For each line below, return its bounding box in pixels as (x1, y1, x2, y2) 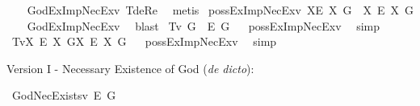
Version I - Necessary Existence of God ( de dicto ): (6, 59, 254, 76)
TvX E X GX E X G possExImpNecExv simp (11, 33, 277, 50)
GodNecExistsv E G (11, 87, 116, 104)
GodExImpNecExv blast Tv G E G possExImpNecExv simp (27, 17, 380, 34)
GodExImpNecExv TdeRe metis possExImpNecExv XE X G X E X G (27, 2, 414, 18)
